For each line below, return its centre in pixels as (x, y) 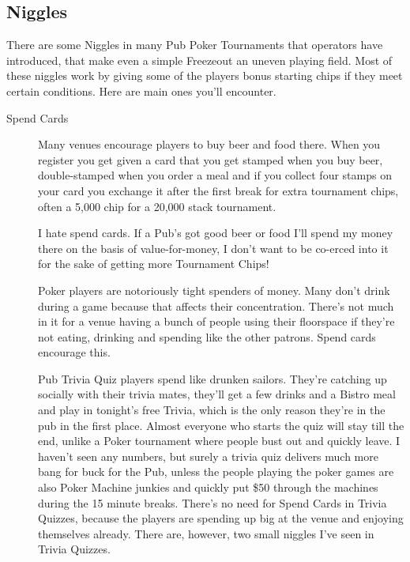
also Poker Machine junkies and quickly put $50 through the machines (208, 487)
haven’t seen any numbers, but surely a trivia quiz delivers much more (208, 456)
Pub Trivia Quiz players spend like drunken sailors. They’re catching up (213, 378)
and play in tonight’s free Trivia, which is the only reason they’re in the (212, 410)
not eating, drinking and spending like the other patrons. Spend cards (207, 336)
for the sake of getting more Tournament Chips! (154, 264)
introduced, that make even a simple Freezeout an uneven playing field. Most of (199, 60)
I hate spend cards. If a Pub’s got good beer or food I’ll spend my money (216, 233)
